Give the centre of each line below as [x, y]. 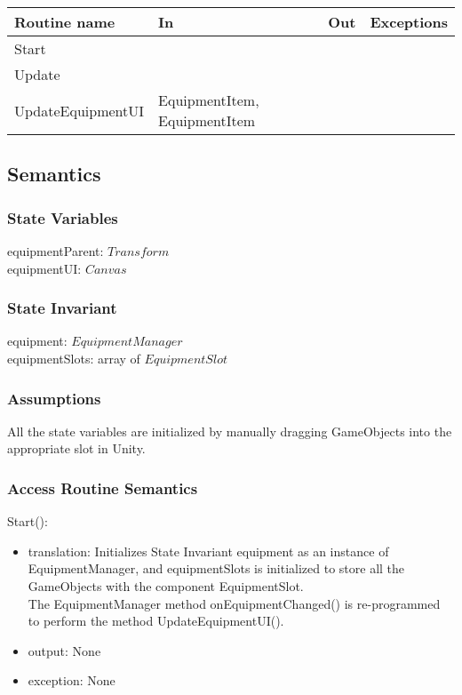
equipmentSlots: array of [74, 358]
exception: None [72, 680]
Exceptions [409, 22]
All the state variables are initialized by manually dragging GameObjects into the [230, 431]
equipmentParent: [56, 251]
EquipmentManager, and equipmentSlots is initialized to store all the [216, 568]
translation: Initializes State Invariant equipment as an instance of [208, 551]
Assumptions [54, 398]
